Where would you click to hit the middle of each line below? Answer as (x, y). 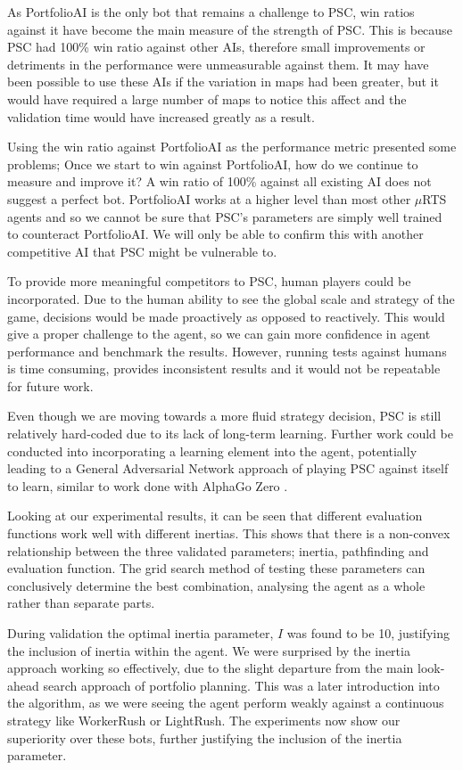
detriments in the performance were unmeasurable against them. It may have (218, 64)
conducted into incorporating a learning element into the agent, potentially (212, 451)
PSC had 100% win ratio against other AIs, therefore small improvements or (216, 47)
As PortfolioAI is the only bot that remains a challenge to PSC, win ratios (211, 12)
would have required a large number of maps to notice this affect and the (207, 98)
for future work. (50, 385)
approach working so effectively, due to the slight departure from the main (211, 668)
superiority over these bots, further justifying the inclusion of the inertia (205, 737)
